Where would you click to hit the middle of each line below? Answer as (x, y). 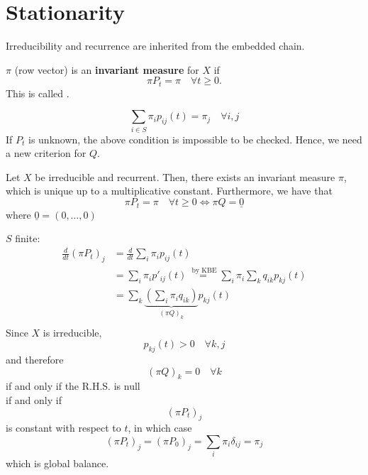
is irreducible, (72, 332)
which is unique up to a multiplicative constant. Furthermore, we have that (169, 191)
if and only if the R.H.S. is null (73, 386)
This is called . (38, 93)
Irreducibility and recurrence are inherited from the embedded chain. (155, 46)
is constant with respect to (63, 428)
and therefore (35, 359)
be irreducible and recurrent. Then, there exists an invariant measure (185, 176)
